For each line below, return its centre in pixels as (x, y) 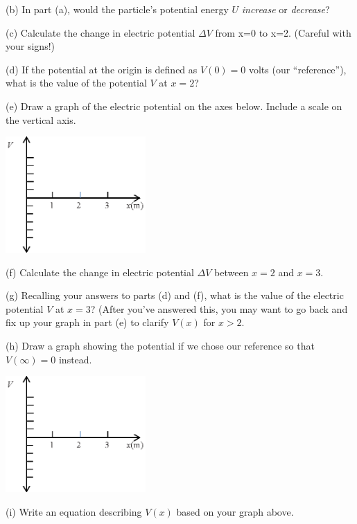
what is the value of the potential (76, 83)
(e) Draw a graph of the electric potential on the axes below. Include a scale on (174, 106)
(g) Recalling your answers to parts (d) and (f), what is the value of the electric (175, 295)
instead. (75, 359)
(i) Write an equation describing (74, 511)
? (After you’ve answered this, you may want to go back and (219, 308)
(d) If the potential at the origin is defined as (102, 69)
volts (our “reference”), (297, 69)
